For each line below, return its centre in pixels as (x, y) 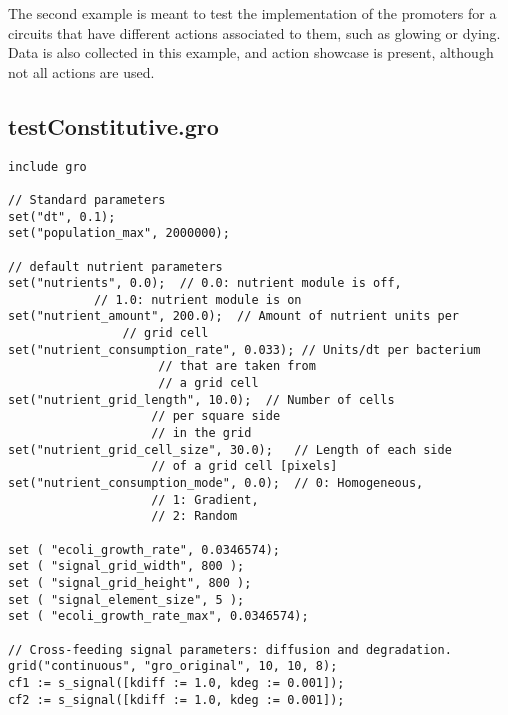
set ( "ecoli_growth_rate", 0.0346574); (144, 549)
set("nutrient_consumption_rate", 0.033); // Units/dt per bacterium (244, 349)
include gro (47, 166)
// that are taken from (237, 366)
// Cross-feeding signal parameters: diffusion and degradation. (230, 649)
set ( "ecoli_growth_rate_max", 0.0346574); (158, 616)
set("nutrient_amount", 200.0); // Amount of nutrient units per (234, 316)
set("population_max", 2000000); (119, 233)
